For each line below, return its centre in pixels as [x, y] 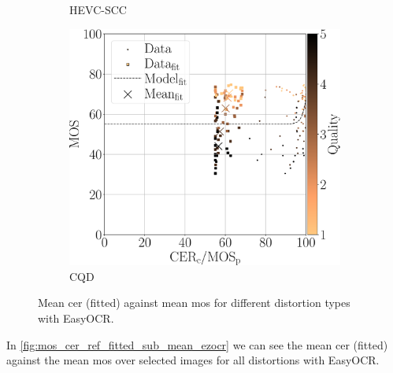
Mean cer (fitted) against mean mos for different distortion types [194, 303]
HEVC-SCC [98, 9]
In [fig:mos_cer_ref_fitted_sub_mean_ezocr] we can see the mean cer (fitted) [197, 344]
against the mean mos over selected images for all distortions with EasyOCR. [193, 360]
